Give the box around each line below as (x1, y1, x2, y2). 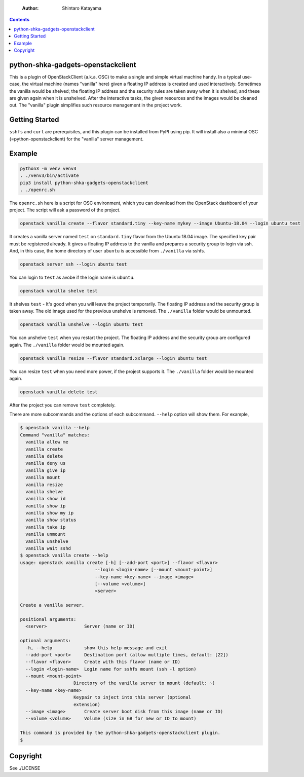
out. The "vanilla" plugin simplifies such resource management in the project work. (9, 102, 182, 108)
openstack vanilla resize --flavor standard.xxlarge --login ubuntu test (20, 355, 207, 361)
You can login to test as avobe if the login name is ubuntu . (9, 274, 135, 280)
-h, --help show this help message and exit (25, 645, 167, 651)
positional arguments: (20, 616, 77, 622)
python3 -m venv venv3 (20, 165, 77, 171)
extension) (73, 701, 101, 707)
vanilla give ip (25, 467, 66, 473)
